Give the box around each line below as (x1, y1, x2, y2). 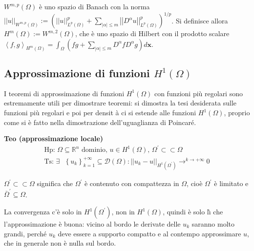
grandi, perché (4, 228, 47, 238)
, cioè (187, 178, 203, 188)
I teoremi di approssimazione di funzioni (4, 88, 125, 98)
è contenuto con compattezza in (84, 178, 179, 188)
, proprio (224, 107, 250, 118)
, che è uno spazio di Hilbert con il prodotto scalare (75, 28, 230, 39)
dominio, (82, 146, 107, 154)
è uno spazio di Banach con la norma (39, 1, 150, 11)
